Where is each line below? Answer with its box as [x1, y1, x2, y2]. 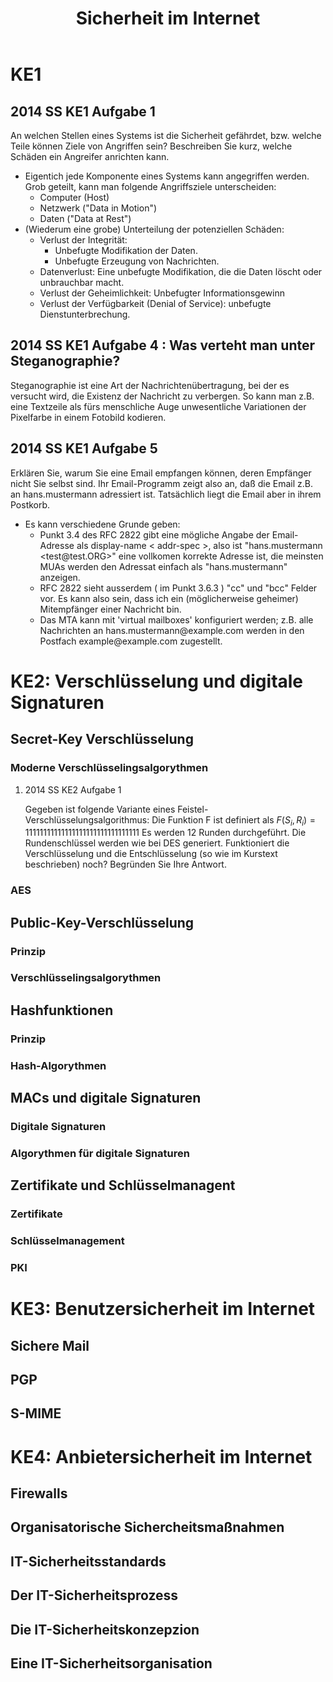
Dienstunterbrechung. [39, 308, 131, 320]
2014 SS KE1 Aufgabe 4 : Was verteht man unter [10, 337, 315, 354]
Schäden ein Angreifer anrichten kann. [10, 151, 170, 162]
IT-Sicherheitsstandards [10, 1553, 167, 1570]
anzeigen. [39, 571, 81, 583]
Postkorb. [10, 498, 51, 511]
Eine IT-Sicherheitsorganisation [10, 1655, 213, 1672]
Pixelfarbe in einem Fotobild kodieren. [10, 411, 167, 423]
